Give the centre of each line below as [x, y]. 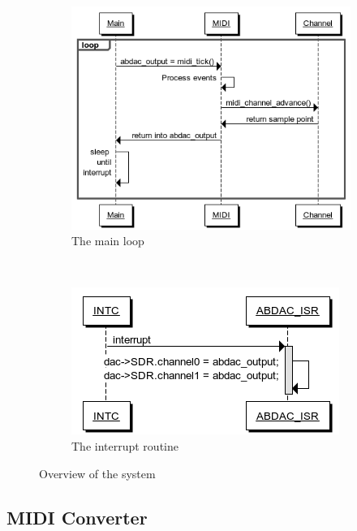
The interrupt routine [125, 445]
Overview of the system [97, 473]
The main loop [108, 241]
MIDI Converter [77, 517]
